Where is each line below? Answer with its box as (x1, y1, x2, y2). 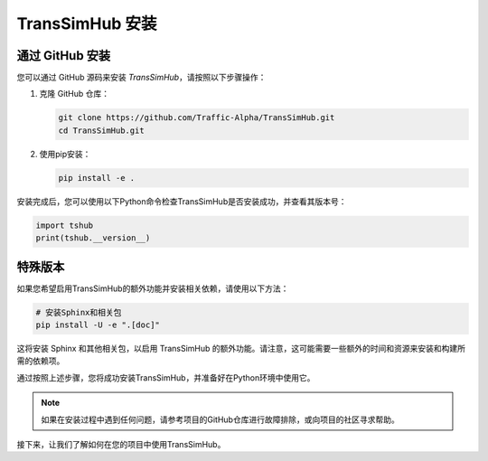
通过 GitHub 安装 (16, 48, 111, 63)
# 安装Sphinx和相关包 (35, 307, 122, 317)
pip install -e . (58, 173, 136, 183)
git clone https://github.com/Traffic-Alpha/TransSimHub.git (58, 113, 335, 123)
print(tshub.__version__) (35, 233, 151, 243)
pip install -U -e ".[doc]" (35, 320, 160, 330)
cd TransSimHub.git (58, 125, 145, 136)
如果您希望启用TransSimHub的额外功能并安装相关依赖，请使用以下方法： (16, 283, 289, 294)
